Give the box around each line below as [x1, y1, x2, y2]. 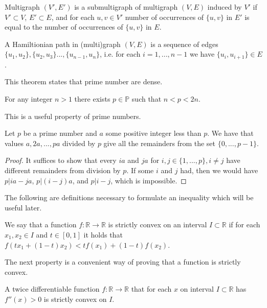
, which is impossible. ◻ [110, 175, 187, 185]
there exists [74, 93, 110, 104]
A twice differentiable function [5, 283, 100, 294]
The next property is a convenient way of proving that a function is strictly [5, 256, 241, 267]
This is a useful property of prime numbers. [5, 110, 141, 121]
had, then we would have [180, 164, 258, 175]
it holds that [83, 229, 123, 240]
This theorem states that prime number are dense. [5, 76, 163, 87]
